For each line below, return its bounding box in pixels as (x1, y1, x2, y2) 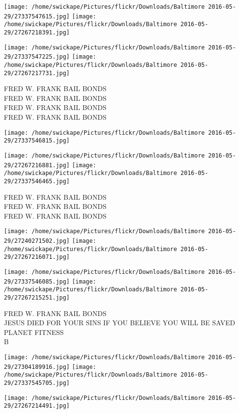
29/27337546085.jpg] (4, 278, 70, 285)
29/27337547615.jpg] (4, 13, 70, 20)
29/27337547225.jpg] (4, 53, 70, 61)
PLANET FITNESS (4, 327, 64, 337)
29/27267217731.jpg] (4, 69, 70, 77)
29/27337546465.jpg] (4, 177, 70, 185)
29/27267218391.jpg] (4, 29, 70, 36)
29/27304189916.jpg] (4, 363, 70, 370)
